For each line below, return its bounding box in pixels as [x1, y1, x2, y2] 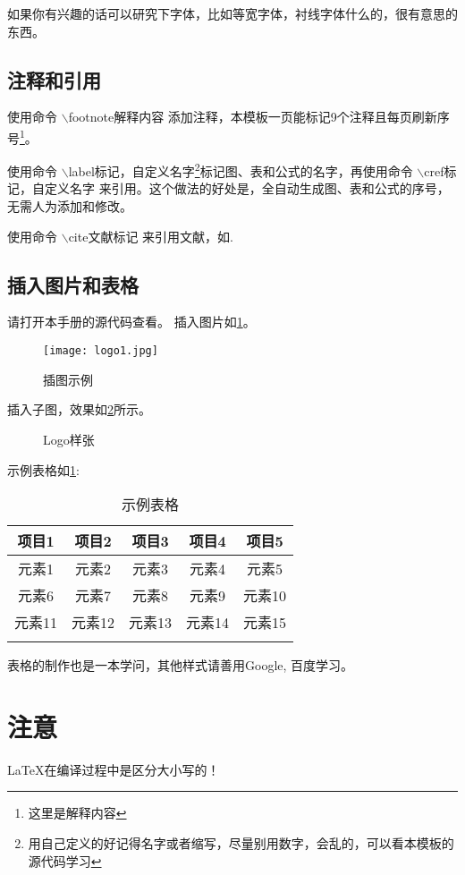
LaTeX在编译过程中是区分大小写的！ [7, 760, 220, 778]
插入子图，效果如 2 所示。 [7, 400, 151, 419]
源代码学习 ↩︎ [28, 851, 102, 870]
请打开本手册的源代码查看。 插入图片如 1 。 [7, 312, 256, 331]
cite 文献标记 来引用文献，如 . [68, 226, 233, 245]
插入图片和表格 [7, 270, 139, 298]
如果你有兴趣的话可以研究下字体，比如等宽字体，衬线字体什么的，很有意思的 [7, 4, 458, 22]
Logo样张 [43, 429, 95, 448]
